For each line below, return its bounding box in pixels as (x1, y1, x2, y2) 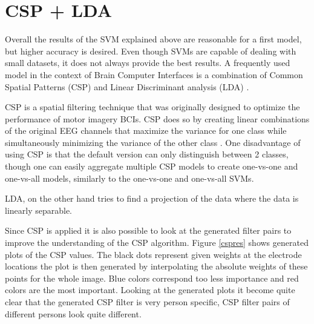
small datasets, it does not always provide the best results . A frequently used (5, 56, 290, 69)
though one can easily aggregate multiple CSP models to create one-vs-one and (5, 160, 298, 173)
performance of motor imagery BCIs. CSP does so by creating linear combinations (5, 112, 310, 125)
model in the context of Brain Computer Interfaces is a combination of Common (5, 68, 303, 81)
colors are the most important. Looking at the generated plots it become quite (5, 283, 295, 296)
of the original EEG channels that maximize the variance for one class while (5, 124, 287, 137)
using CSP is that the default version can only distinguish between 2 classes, (5, 148, 289, 160)
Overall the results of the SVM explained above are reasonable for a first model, (5, 33, 302, 45)
